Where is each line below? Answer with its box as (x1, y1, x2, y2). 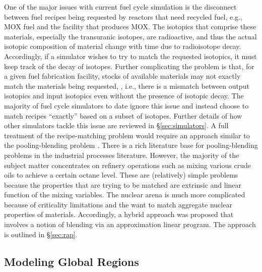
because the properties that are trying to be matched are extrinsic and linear (4, 179, 242, 190)
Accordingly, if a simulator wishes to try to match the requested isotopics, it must (4, 50, 257, 61)
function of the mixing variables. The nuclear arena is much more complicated (4, 189, 245, 200)
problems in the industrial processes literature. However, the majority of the (4, 149, 239, 160)
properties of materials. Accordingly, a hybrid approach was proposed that (4, 209, 234, 220)
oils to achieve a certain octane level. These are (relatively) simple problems (4, 170, 238, 180)
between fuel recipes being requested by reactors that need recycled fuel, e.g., (4, 11, 242, 22)
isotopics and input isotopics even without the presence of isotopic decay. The (4, 90, 244, 101)
